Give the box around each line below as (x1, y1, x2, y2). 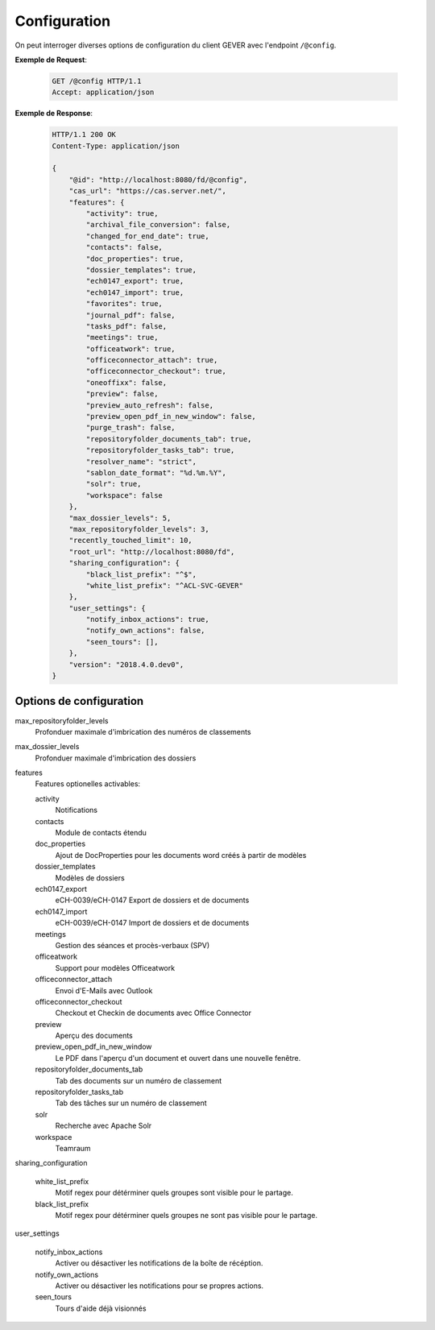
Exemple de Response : (14, 109, 93, 118)
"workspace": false (85, 491, 163, 499)
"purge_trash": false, (85, 423, 176, 433)
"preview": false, (85, 389, 159, 399)
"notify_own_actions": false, (85, 626, 205, 636)
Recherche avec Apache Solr (55, 1121, 152, 1131)
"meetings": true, (85, 333, 159, 342)
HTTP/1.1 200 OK (52, 130, 117, 139)
